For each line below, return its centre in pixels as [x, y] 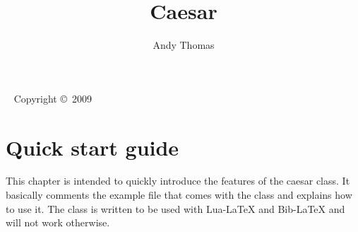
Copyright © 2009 [53, 98]
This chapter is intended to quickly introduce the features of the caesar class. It [178, 181]
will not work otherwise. [58, 222]
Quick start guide [93, 147]
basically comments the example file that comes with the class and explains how [179, 195]
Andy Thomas [184, 45]
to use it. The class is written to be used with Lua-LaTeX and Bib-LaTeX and [175, 208]
